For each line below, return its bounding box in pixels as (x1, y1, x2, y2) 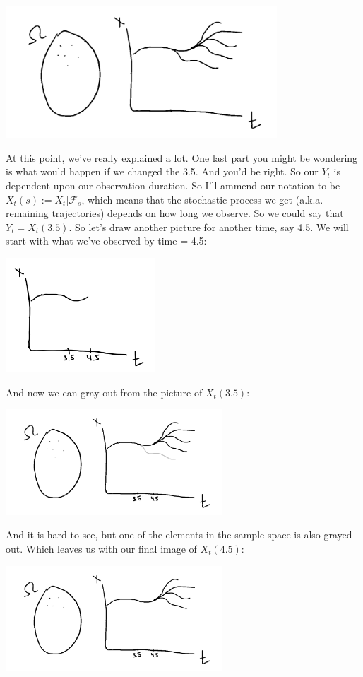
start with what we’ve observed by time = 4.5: (6, 233, 207, 248)
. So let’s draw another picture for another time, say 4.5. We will (69, 219, 349, 234)
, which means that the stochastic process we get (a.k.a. (81, 192, 323, 206)
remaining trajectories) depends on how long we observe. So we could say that (6, 206, 344, 220)
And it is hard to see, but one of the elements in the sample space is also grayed (6, 527, 352, 542)
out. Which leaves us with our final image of (6, 541, 197, 555)
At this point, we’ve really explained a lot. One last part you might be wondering (6, 150, 358, 165)
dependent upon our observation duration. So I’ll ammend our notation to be (6, 177, 340, 192)
